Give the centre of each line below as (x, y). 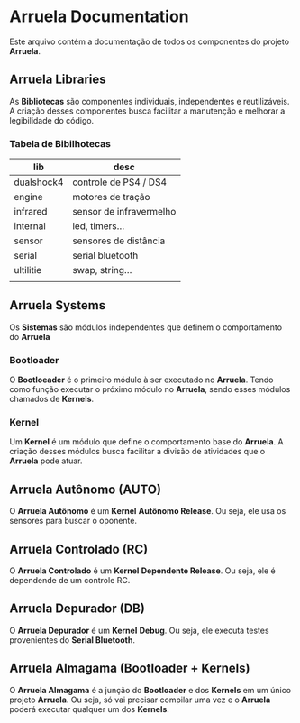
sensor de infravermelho (124, 212)
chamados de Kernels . (52, 399)
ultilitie (28, 270)
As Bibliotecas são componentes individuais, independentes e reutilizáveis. (150, 101)
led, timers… (98, 226)
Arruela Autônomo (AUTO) (86, 489)
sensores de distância (118, 241)
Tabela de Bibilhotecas (60, 143)
